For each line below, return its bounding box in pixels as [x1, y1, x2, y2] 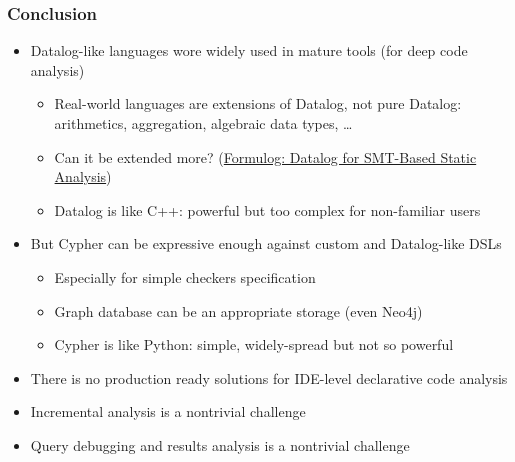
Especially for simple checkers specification [54, 266, 316, 287]
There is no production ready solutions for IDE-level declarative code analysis [30, 367, 508, 388]
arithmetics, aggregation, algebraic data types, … [54, 113, 353, 133]
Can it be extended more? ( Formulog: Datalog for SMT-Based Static [54, 146, 477, 167]
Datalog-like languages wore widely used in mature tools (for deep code [30, 40, 468, 61]
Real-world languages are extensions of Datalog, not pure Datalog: [54, 93, 462, 114]
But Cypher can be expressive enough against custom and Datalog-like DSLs [30, 233, 502, 254]
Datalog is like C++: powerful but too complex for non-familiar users [54, 199, 481, 220]
